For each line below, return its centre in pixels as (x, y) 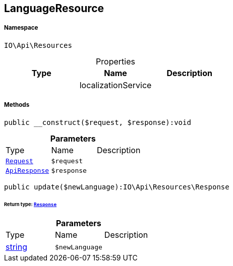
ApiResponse (27, 170)
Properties (115, 61)
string (16, 247)
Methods (17, 105)
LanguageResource (54, 8)
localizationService (115, 85)
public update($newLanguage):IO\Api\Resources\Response (117, 187)
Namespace (21, 28)
